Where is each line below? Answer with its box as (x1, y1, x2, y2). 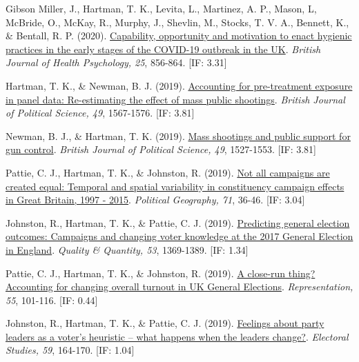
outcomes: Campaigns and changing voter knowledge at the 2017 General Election (6, 229, 353, 243)
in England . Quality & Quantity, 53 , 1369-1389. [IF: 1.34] (6, 242, 249, 257)
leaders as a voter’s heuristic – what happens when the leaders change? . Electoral (6, 329, 349, 343)
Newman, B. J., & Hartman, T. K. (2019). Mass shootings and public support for (6, 128, 351, 143)
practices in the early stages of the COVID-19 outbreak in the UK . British (6, 41, 321, 56)
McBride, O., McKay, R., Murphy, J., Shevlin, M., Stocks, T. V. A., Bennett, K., (6, 14, 349, 29)
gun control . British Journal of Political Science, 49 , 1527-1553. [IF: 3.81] (6, 142, 316, 157)
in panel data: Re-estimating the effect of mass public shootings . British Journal (6, 92, 345, 106)
